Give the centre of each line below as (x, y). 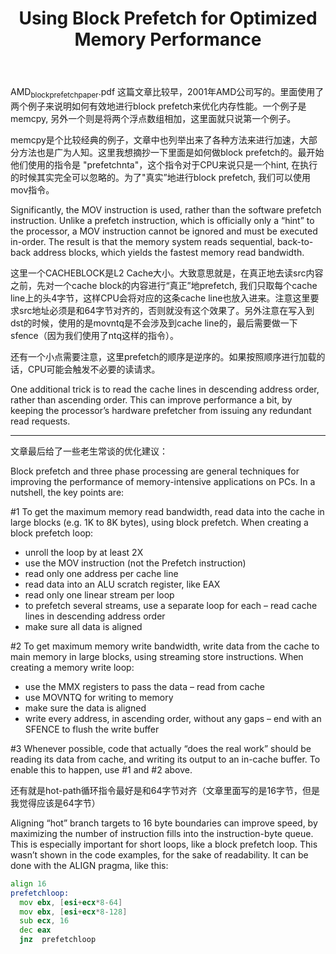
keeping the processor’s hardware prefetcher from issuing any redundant (161, 410)
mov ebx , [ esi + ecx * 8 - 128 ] (73, 912)
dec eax (35, 930)
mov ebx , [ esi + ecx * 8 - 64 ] (71, 902)
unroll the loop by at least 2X (84, 552)
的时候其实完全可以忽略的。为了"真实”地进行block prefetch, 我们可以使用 (161, 177)
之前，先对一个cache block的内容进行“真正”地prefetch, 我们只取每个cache (164, 285)
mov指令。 (32, 189)
